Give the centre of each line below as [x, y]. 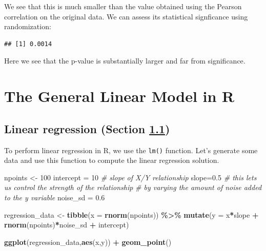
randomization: [28, 26]
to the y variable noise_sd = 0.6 [55, 197]
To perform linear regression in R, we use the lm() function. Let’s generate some [131, 150]
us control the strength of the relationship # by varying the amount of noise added [133, 187]
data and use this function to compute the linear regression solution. [112, 160]
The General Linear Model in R [119, 96]
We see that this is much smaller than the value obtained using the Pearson [123, 6]
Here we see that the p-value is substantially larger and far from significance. [125, 61]
